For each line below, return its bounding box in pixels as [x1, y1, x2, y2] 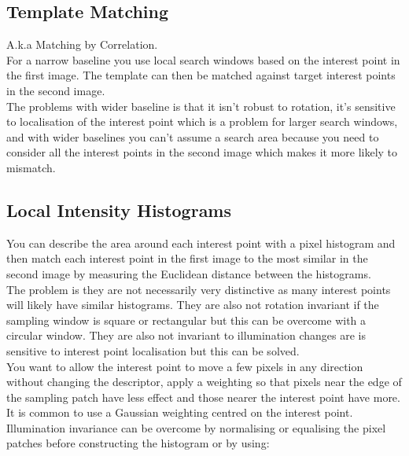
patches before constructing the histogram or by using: [6, 435, 270, 451]
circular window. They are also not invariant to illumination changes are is [6, 327, 366, 344]
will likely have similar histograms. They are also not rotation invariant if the [6, 296, 379, 313]
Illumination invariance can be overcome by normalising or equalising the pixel [6, 419, 386, 436]
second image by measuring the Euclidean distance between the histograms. [6, 265, 371, 281]
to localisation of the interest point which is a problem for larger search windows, [6, 113, 398, 130]
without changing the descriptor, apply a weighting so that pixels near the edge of [6, 373, 402, 390]
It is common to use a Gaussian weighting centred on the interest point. [6, 404, 353, 421]
